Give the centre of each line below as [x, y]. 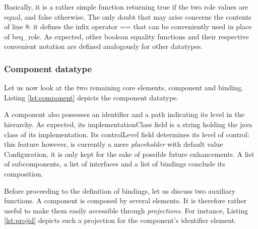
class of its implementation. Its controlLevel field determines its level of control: [127, 134]
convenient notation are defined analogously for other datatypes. [104, 46]
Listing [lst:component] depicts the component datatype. [91, 97]
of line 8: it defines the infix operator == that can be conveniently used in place [128, 26]
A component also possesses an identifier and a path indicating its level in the [124, 114]
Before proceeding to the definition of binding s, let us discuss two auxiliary [120, 190]
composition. [24, 173]
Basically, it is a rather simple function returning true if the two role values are [126, 7]
